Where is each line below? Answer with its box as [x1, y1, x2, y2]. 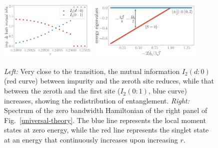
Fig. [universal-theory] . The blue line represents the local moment [4, 114, 206, 125]
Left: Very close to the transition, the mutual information [4, 65, 180, 76]
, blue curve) [148, 85, 187, 96]
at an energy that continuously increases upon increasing [4, 134, 178, 145]
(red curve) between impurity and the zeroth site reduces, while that [4, 75, 214, 86]
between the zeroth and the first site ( [4, 85, 120, 96]
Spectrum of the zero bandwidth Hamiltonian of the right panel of [4, 105, 207, 115]
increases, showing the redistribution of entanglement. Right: [4, 95, 189, 105]
